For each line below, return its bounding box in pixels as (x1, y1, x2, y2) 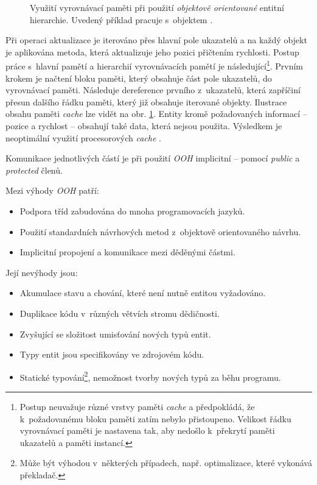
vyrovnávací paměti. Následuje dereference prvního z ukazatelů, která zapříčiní (5, 83, 301, 96)
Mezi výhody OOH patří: (5, 184, 99, 197)
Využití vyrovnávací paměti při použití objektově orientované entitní (30, 1, 284, 13)
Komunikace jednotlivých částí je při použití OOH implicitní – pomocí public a (5, 152, 300, 165)
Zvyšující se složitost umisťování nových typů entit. (19, 327, 211, 340)
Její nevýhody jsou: (5, 266, 78, 278)
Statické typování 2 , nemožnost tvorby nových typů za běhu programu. (19, 369, 281, 383)
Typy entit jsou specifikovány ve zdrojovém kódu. (19, 348, 204, 361)
